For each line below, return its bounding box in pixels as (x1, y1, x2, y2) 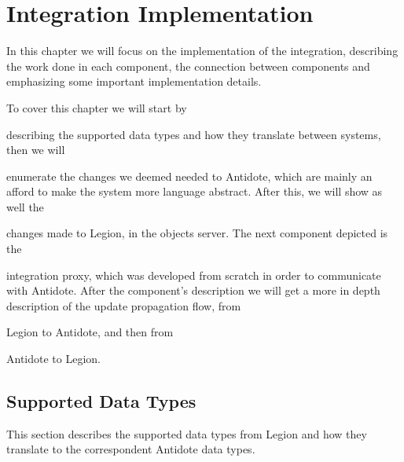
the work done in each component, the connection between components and (6, 57, 370, 74)
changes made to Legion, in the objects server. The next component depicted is (6, 225, 388, 241)
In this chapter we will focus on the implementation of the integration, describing (6, 42, 398, 59)
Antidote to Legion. (6, 350, 101, 367)
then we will (6, 141, 65, 158)
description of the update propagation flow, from (6, 297, 241, 313)
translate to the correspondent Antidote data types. (6, 441, 255, 457)
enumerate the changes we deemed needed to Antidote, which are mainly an (6, 167, 373, 184)
